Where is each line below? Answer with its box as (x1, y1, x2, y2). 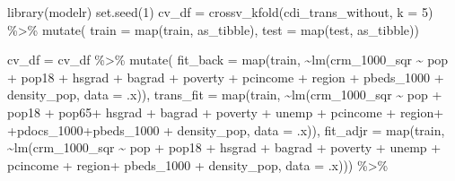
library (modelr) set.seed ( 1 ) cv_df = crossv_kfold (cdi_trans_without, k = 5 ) (7, 3, 433, 21)
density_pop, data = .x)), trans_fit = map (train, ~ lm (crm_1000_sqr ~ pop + (7, 85, 442, 104)
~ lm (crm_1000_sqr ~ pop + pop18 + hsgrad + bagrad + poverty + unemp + (7, 138, 442, 157)
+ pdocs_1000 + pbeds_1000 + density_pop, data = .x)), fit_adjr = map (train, (7, 120, 445, 139)
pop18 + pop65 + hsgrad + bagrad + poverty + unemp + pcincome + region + (7, 102, 444, 121)
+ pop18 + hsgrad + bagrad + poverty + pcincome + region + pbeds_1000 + (7, 67, 444, 86)
